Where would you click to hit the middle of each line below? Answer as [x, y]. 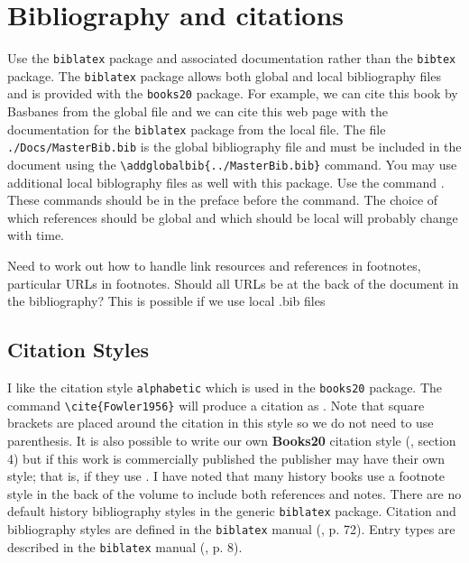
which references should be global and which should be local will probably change [233, 217]
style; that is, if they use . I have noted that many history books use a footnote [226, 476]
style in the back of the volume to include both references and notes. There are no [234, 493]
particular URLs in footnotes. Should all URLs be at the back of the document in [233, 283]
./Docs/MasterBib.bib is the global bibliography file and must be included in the [234, 147]
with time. [36, 235]
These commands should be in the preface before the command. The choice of [223, 200]
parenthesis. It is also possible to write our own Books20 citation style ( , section [232, 440]
